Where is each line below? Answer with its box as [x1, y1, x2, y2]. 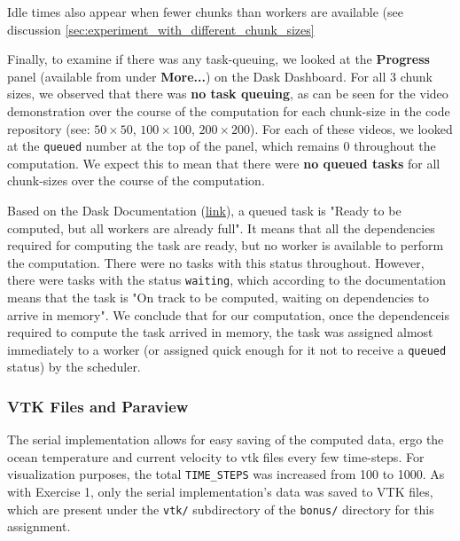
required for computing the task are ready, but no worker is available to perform [7, 236, 444, 255]
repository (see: [7, 119, 90, 137]
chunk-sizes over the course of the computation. [7, 171, 265, 190]
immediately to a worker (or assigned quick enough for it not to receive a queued [7, 340, 447, 358]
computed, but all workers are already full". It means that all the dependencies [7, 218, 435, 237]
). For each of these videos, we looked [250, 119, 453, 137]
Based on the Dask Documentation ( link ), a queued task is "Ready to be [7, 201, 402, 219]
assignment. [7, 517, 71, 536]
